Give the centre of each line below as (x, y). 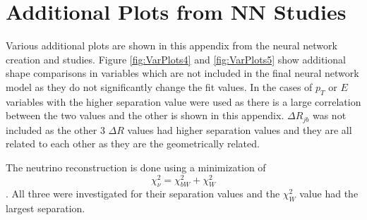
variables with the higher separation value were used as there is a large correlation (183, 101)
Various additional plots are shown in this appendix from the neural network (172, 45)
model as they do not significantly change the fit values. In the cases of (159, 86)
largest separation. (46, 208)
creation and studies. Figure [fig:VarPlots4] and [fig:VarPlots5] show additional (176, 59)
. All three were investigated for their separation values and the (143, 194)
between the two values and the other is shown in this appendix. (145, 115)
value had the (329, 194)
